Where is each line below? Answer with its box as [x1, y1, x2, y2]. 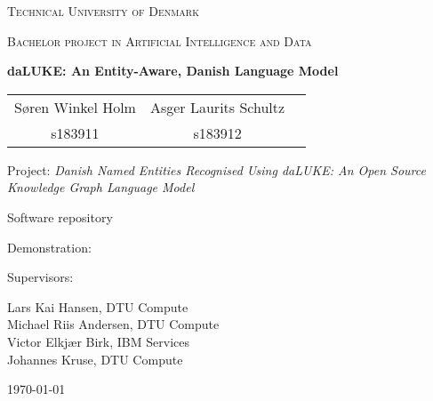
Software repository [7, 207, 113, 226]
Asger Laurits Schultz [149, 96, 285, 117]
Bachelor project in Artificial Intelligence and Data [7, 31, 312, 50]
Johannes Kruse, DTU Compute [7, 349, 183, 368]
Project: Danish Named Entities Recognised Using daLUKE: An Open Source [7, 160, 426, 179]
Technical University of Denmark [7, 2, 199, 20]
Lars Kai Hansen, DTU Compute [7, 297, 188, 316]
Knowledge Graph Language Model [7, 178, 195, 196]
